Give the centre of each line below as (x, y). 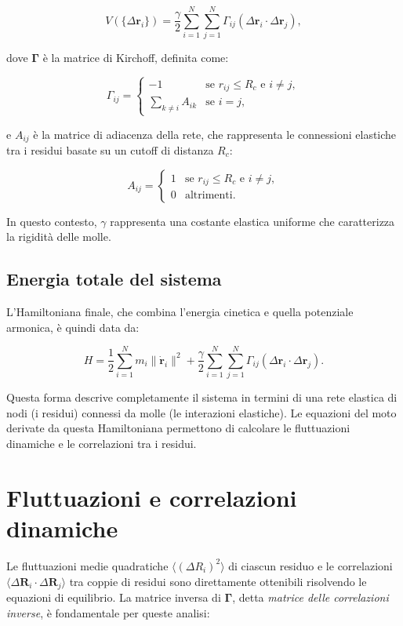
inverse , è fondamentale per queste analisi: (108, 612)
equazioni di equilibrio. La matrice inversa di (114, 597)
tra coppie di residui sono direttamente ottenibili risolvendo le (218, 581)
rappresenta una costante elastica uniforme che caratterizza (252, 221)
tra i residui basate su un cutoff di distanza (110, 149)
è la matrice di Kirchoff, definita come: (136, 58)
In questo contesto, (52, 221)
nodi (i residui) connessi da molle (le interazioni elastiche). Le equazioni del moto (201, 412)
